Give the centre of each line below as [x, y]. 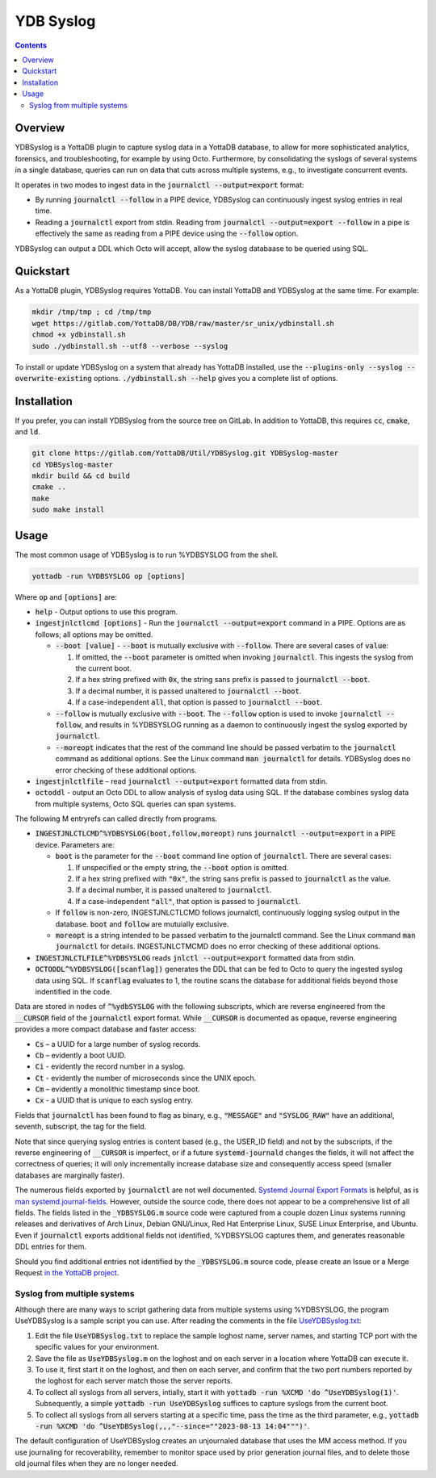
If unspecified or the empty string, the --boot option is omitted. [182, 867]
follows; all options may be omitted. [94, 634]
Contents [31, 45]
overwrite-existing [53, 378]
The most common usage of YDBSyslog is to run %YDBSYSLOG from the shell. [147, 555]
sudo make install [68, 510]
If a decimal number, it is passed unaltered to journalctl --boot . [189, 691]
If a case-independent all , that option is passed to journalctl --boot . [199, 702]
